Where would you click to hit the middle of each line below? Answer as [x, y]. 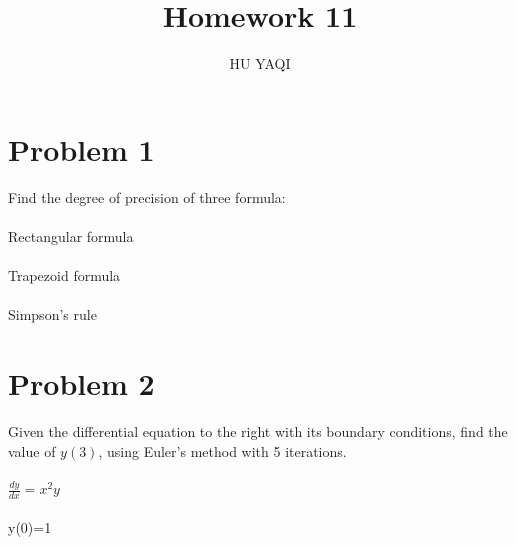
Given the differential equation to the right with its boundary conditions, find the [258, 430]
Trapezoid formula [64, 275]
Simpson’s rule [52, 314]
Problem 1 [81, 148]
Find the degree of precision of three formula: [147, 196]
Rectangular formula [71, 235]
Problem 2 [81, 383]
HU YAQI [260, 63]
